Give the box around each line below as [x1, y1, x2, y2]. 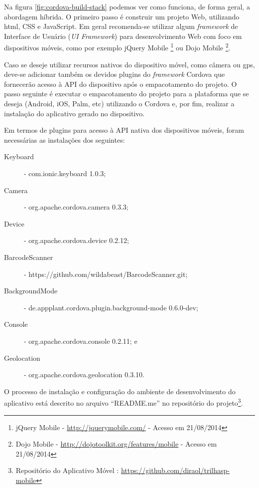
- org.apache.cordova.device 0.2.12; [24, 235, 129, 245]
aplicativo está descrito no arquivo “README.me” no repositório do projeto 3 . [4, 396, 243, 408]
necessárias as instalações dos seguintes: [4, 134, 125, 145]
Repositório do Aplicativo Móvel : [15, 465, 119, 476]
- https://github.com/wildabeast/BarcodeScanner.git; [24, 268, 188, 279]
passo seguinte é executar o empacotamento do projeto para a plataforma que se [4, 88, 249, 99]
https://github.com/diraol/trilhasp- [121, 465, 230, 476]
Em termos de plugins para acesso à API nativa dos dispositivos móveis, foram [4, 125, 244, 135]
